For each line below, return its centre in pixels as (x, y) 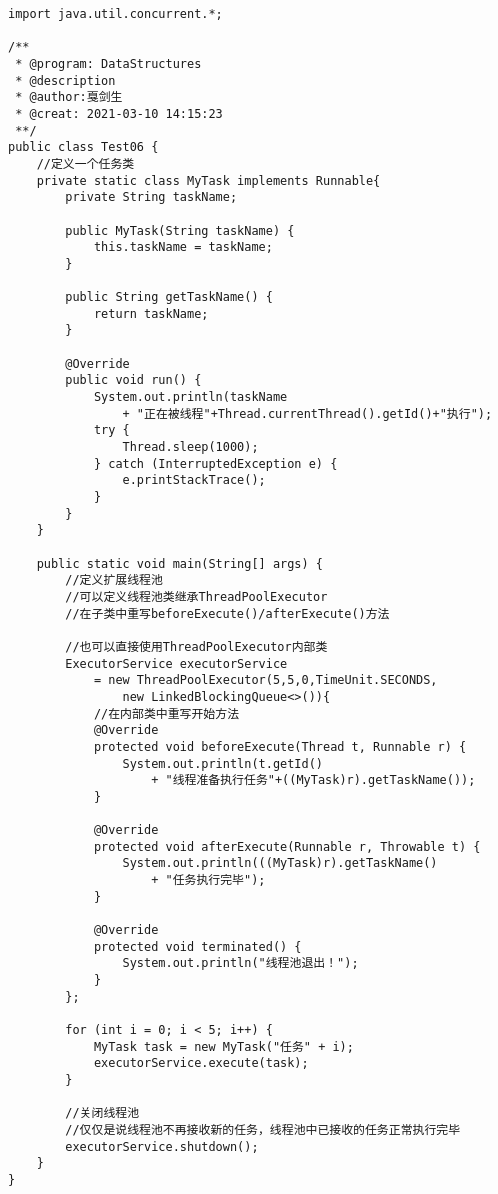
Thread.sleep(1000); (190, 447)
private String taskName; (151, 197)
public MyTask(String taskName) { (180, 230)
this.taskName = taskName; (183, 247)
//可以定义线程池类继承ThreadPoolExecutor (196, 596)
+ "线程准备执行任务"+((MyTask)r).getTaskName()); (313, 780)
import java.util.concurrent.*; (115, 14)
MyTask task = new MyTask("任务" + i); (223, 1046)
